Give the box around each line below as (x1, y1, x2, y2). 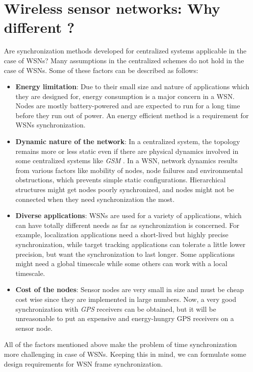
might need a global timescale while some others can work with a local (15, 258, 228, 269)
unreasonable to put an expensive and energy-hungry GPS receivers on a (15, 313, 234, 323)
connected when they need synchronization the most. (15, 194, 175, 204)
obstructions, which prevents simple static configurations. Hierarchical (15, 174, 226, 185)
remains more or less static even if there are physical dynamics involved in (15, 146, 239, 156)
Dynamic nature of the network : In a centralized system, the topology (15, 136, 240, 147)
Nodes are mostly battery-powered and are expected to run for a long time (15, 100, 240, 111)
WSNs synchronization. (15, 120, 86, 130)
